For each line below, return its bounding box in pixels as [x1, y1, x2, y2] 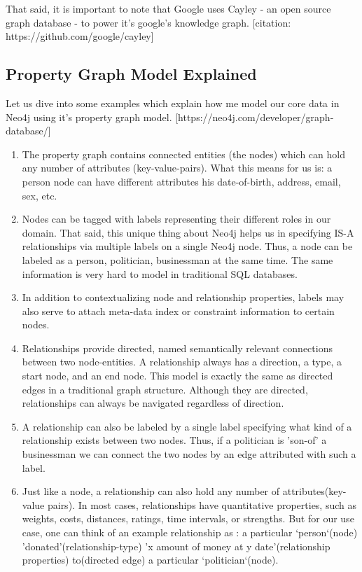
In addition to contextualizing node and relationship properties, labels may [22, 290, 344, 305]
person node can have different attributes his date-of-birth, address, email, [22, 174, 341, 188]
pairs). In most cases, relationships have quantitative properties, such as [47, 497, 357, 512]
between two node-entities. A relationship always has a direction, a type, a [22, 354, 342, 369]
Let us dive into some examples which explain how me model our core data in [6, 95, 340, 110]
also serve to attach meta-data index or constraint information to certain [22, 303, 335, 318]
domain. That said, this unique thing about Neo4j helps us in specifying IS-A [22, 225, 354, 239]
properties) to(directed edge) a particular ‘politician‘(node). [22, 552, 279, 567]
